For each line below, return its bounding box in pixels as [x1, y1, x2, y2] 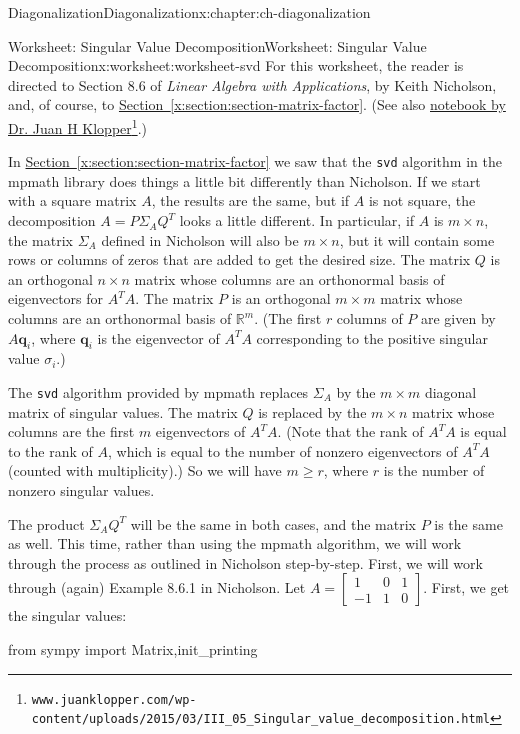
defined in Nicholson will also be [101, 229, 299, 250]
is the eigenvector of [97, 327, 220, 348]
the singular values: [8, 605, 127, 626]
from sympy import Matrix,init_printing [8, 639, 258, 660]
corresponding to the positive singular [256, 327, 488, 348]
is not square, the [368, 190, 476, 211]
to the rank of [8, 440, 93, 461]
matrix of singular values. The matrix [8, 401, 238, 422]
